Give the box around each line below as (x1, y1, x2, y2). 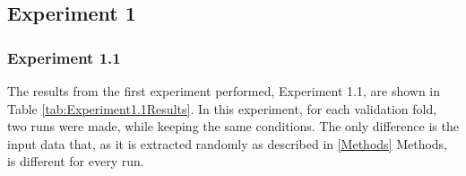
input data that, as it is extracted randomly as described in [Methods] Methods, (7, 134, 448, 153)
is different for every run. (7, 152, 144, 171)
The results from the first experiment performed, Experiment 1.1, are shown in (7, 82, 441, 100)
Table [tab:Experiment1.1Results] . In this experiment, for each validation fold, (7, 99, 437, 118)
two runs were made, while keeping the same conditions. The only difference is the (7, 117, 459, 136)
